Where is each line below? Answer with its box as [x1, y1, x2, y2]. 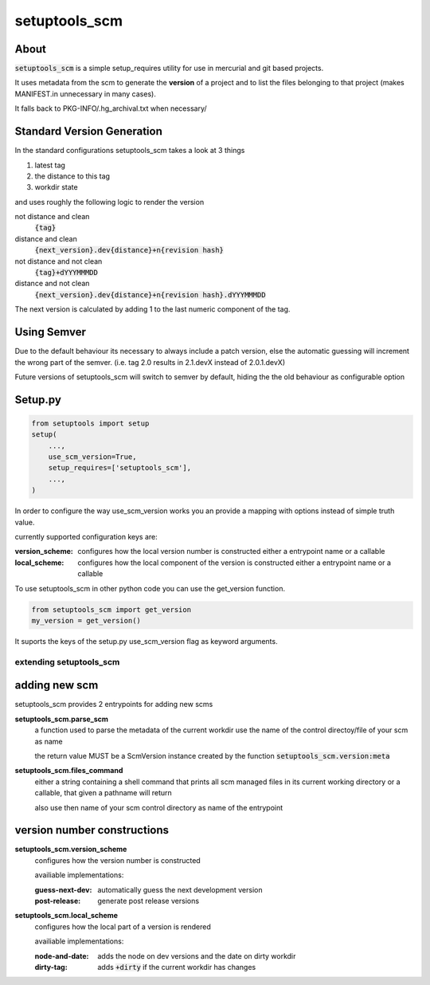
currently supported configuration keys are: [14, 532, 158, 542]
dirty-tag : [34, 962, 68, 971]
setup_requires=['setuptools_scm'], [48, 463, 191, 473]
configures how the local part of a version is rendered [34, 921, 211, 932]
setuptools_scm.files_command [14, 766, 123, 775]
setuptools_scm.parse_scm [14, 714, 109, 724]
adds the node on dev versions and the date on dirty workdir [97, 951, 296, 960]
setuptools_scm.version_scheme [14, 845, 127, 854]
